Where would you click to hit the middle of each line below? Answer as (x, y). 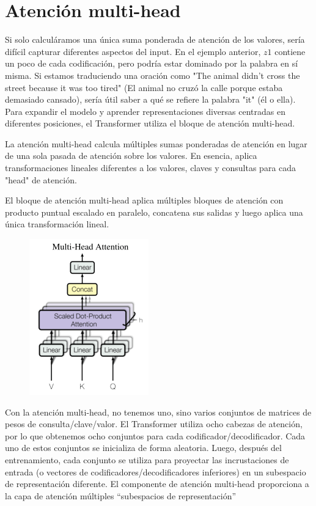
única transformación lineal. (57, 224)
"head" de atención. (41, 179)
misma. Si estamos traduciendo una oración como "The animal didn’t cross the (152, 75)
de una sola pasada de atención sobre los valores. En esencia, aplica (131, 156)
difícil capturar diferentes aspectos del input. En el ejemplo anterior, (133, 51)
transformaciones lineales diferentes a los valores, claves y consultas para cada (151, 168)
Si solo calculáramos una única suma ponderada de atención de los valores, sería (155, 39)
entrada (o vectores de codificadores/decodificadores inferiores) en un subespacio (156, 471)
